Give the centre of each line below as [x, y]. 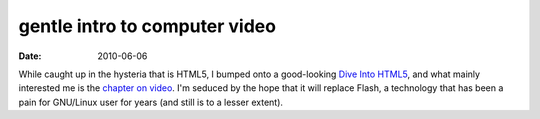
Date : [30, 56]
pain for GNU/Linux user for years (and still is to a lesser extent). [151, 102]
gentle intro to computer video [147, 26]
